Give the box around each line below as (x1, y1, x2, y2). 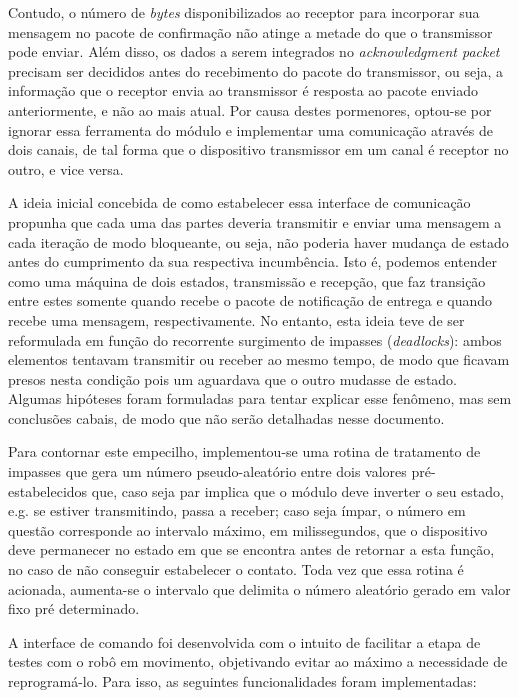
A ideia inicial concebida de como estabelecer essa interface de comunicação (8, 192, 471, 213)
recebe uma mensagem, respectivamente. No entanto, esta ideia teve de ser (8, 309, 465, 330)
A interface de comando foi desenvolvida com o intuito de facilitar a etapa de (8, 631, 481, 652)
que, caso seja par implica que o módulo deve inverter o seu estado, (91, 480, 504, 501)
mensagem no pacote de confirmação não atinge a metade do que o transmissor (8, 21, 493, 42)
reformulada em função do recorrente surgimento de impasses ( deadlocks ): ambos (8, 329, 502, 350)
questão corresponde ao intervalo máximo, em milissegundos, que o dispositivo (8, 519, 488, 540)
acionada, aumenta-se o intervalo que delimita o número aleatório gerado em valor (8, 578, 511, 599)
